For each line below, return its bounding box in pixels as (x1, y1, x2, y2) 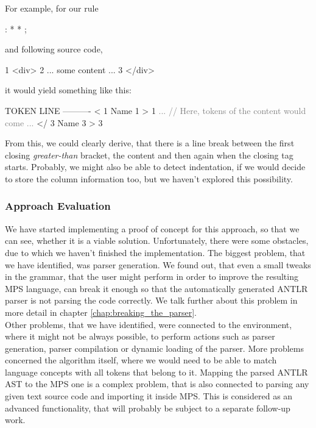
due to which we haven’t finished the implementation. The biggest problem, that (5, 246, 306, 259)
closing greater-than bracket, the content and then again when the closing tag (5, 148, 293, 161)
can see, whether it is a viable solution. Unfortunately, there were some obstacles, (5, 234, 309, 247)
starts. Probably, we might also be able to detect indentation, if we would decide (5, 160, 306, 173)
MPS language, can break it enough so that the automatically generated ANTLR (5, 282, 308, 294)
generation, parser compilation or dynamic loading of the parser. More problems (5, 341, 304, 354)
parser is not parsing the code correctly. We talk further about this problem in (5, 294, 298, 307)
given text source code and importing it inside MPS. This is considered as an (5, 390, 293, 402)
